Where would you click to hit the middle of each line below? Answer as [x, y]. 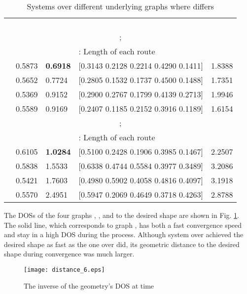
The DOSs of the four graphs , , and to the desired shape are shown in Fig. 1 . [122, 215]
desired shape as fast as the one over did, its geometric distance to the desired [122, 244]
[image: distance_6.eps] [64, 270]
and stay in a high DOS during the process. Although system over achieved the [124, 234]
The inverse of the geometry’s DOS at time [89, 285]
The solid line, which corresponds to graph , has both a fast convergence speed [123, 225]
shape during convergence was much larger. [69, 254]
